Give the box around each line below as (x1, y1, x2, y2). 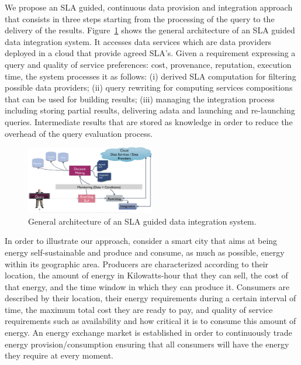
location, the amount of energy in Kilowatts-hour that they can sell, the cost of (5, 269, 288, 281)
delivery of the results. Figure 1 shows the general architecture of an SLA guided (5, 24, 295, 36)
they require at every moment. (5, 349, 113, 361)
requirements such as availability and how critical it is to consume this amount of (5, 315, 296, 327)
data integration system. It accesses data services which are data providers (5, 35, 272, 47)
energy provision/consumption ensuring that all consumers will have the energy (5, 338, 289, 350)
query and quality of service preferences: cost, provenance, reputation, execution (5, 58, 292, 70)
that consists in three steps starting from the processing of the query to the (5, 12, 275, 25)
